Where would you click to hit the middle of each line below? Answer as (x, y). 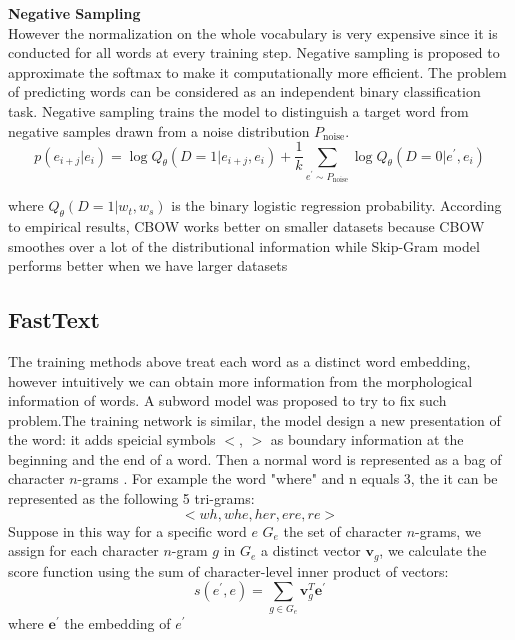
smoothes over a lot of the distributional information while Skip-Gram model (244, 245)
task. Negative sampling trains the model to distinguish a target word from (238, 110)
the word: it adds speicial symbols (112, 439)
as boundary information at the (367, 439)
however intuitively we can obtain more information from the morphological (240, 380)
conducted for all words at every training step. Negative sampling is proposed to (254, 52)
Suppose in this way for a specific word (127, 530)
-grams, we (448, 530)
